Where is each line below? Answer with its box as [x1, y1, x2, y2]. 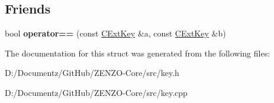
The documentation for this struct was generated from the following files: [5, 46, 270, 59]
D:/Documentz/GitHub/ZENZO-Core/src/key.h [5, 67, 179, 79]
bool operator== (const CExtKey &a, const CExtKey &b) [5, 27, 226, 39]
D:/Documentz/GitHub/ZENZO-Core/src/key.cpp [5, 86, 188, 98]
